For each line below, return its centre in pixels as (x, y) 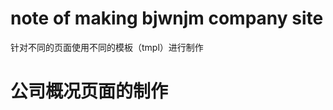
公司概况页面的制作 (89, 91)
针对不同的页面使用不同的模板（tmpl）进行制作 (107, 47)
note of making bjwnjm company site (167, 18)
